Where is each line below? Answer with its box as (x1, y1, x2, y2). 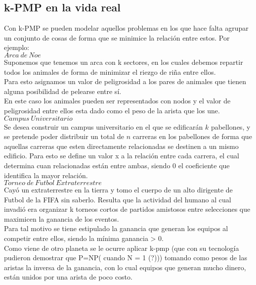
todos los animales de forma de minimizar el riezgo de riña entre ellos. (4, 66, 216, 77)
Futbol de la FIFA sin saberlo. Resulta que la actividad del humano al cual (4, 194, 231, 204)
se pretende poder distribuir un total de (4, 131, 125, 142)
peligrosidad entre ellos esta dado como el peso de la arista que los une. (4, 105, 220, 115)
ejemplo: (4, 42, 29, 52)
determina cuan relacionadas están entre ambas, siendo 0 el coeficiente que (4, 160, 230, 170)
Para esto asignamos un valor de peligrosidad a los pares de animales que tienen (4, 76, 247, 87)
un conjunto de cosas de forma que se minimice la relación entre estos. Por (4, 32, 230, 43)
